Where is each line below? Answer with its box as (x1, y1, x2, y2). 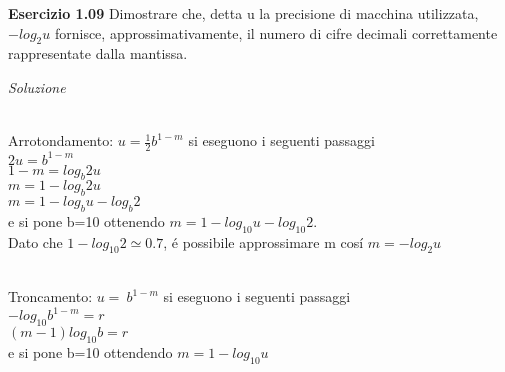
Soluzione (8, 76, 66, 97)
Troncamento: (8, 286, 93, 307)
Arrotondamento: (8, 130, 114, 151)
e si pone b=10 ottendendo (8, 341, 173, 362)
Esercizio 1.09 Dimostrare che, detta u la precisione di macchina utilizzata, (8, 3, 479, 23)
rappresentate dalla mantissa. (8, 43, 188, 64)
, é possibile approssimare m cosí (163, 231, 364, 252)
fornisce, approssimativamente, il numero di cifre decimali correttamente (54, 22, 498, 43)
